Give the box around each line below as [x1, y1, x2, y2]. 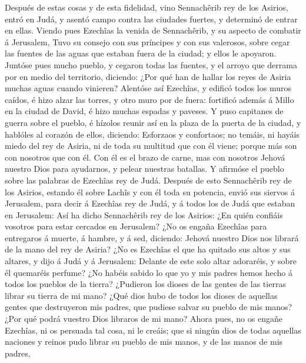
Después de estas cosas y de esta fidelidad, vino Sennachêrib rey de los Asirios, [5, 1, 288, 13]
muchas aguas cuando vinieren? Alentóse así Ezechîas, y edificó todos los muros [5, 82, 291, 94]
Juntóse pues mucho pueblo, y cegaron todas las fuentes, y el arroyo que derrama [5, 58, 297, 71]
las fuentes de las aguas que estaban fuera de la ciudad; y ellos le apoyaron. [5, 47, 277, 59]
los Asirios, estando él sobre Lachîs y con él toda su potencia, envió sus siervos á [5, 185, 295, 198]
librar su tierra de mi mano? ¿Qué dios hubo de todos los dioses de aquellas [5, 289, 278, 301]
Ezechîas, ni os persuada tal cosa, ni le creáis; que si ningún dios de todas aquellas [5, 324, 301, 336]
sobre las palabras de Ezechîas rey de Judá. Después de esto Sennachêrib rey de [5, 174, 292, 186]
